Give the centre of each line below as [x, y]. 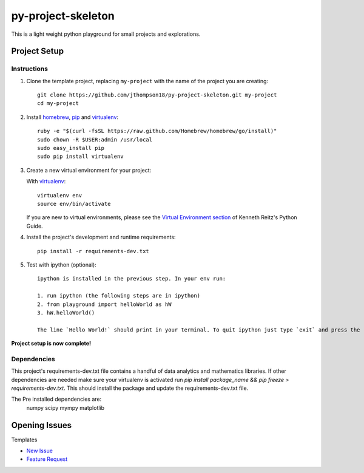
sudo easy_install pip [71, 148]
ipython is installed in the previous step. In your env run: [132, 279]
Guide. [35, 226]
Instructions [30, 69]
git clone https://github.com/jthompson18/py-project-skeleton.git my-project [157, 95]
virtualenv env [60, 195]
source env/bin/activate [74, 204]
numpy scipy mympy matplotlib [66, 407]
